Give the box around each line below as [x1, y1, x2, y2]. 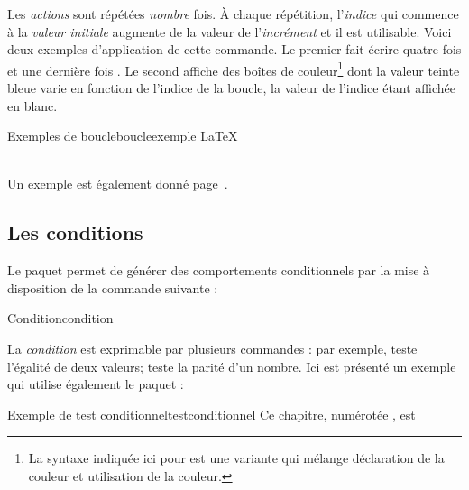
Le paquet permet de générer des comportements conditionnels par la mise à [7, 261, 430, 280]
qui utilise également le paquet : [7, 374, 184, 393]
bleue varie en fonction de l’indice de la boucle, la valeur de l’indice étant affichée [7, 79, 456, 97]
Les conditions [7, 218, 143, 246]
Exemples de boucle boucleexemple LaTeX [7, 126, 238, 145]
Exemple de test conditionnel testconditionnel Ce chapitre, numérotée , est [7, 404, 416, 423]
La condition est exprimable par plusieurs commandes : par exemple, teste [7, 338, 418, 357]
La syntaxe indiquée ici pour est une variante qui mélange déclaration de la [28, 448, 445, 467]
